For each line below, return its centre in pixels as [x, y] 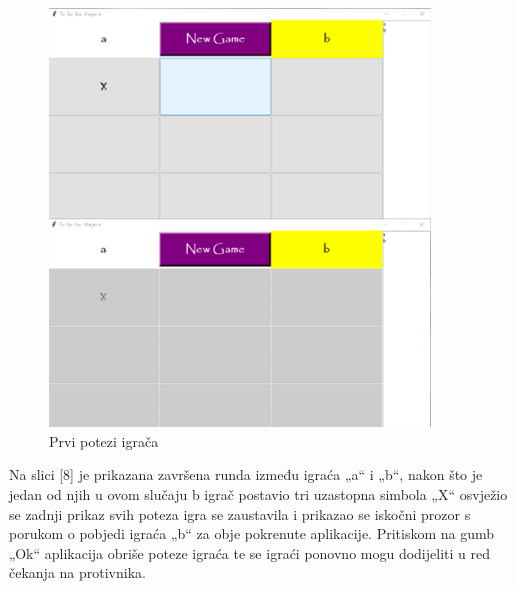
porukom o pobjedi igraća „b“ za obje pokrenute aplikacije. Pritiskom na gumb [252, 533]
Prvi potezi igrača [104, 440]
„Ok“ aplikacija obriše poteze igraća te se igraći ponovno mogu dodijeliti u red [249, 552]
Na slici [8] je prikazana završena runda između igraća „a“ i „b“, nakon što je [246, 474]
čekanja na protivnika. [77, 572]
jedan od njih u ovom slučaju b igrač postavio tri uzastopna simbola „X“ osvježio [258, 493]
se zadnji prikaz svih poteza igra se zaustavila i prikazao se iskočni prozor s [240, 513]
